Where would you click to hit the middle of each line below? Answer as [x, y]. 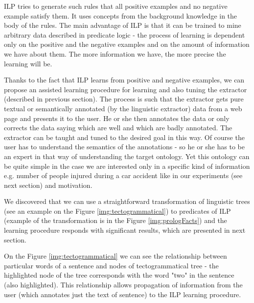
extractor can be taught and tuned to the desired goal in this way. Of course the [124, 137]
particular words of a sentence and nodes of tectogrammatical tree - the [111, 265]
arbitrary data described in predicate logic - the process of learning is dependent [125, 34]
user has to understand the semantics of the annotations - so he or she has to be [124, 147]
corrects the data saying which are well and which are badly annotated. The [118, 128]
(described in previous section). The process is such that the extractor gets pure [124, 99]
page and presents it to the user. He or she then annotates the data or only [117, 118]
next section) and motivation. [48, 185]
